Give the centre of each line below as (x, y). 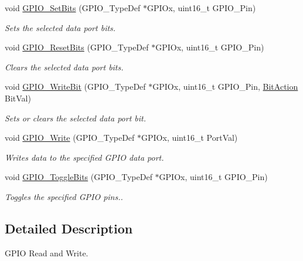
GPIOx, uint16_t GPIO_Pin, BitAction (225, 87)
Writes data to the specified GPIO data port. (84, 157)
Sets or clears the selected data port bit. (75, 118)
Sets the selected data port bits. (60, 27)
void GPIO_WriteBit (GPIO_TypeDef (75, 87)
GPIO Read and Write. (47, 252)
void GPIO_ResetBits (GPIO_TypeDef (77, 47)
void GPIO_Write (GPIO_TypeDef (70, 138)
